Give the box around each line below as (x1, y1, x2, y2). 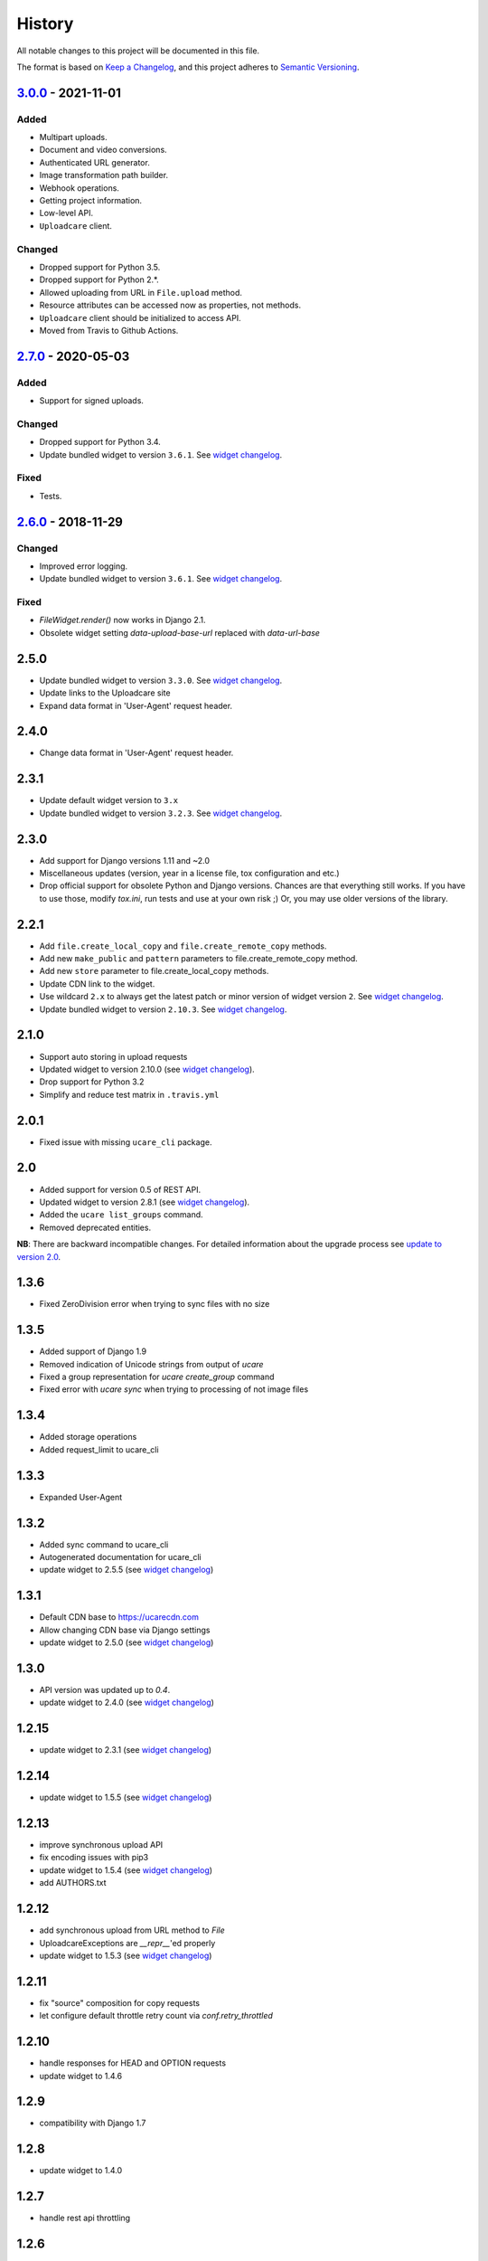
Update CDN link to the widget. (39, 978, 155, 989)
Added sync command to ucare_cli (39, 1538, 169, 1550)
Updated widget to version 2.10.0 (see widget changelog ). (39, 1064, 255, 1074)
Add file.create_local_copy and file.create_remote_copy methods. (39, 941, 327, 951)
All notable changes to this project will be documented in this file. (16, 45, 260, 56)
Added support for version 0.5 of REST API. (39, 1184, 202, 1195)
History (16, 14, 74, 33)
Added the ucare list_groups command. (39, 1209, 203, 1220)
